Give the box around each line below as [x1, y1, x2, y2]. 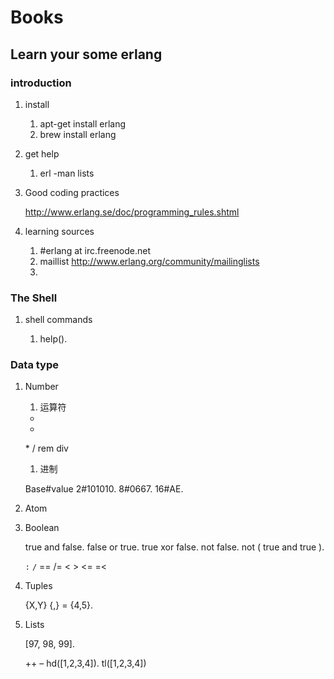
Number [24, 381, 59, 393]
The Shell [10, 291, 58, 305]
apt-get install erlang [39, 117, 127, 130]
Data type [10, 358, 60, 372]
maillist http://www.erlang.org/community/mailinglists [39, 255, 260, 267]
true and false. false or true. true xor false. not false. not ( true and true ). [24, 541, 325, 553]
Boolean [24, 522, 60, 534]
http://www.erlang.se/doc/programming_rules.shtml [24, 206, 240, 218]
